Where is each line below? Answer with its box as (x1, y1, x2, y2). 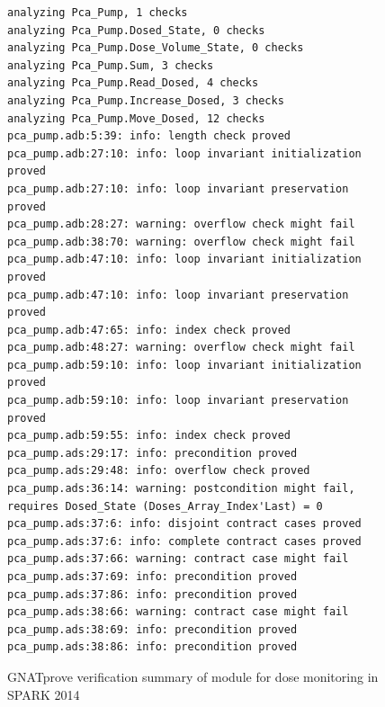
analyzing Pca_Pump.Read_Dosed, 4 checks (7, 76, 259, 90)
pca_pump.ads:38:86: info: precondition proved (7, 640, 298, 654)
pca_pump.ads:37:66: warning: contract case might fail (7, 552, 349, 566)
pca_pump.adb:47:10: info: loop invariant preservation (7, 288, 349, 301)
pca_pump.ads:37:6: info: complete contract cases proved (7, 534, 362, 548)
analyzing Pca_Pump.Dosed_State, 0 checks (7, 23, 265, 37)
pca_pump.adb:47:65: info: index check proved (7, 323, 291, 336)
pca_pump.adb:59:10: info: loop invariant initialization (7, 358, 362, 371)
